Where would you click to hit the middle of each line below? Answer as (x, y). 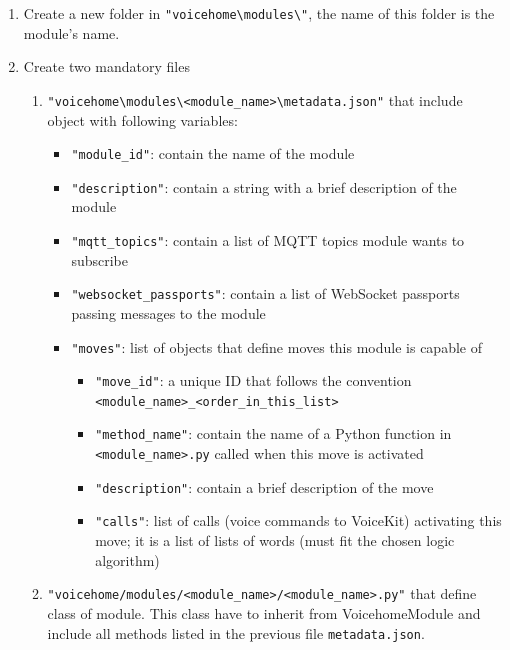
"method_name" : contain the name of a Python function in (273, 433)
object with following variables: (142, 119)
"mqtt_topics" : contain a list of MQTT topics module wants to (268, 240)
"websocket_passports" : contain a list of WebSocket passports (265, 293)
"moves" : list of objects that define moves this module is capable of (276, 346)
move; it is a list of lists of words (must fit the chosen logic (275, 540)
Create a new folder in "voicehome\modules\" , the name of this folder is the (259, 13)
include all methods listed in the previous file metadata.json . (236, 632)
